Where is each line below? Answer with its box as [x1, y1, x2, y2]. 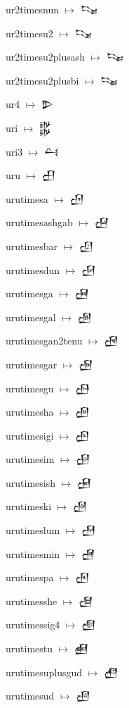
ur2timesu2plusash [6, 49, 86, 64]
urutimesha [6, 404, 54, 419]
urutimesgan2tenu [6, 333, 83, 348]
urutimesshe [6, 593, 57, 608]
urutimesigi [6, 428, 54, 442]
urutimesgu [6, 380, 54, 395]
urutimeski [6, 499, 52, 514]
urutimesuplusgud [6, 664, 83, 679]
